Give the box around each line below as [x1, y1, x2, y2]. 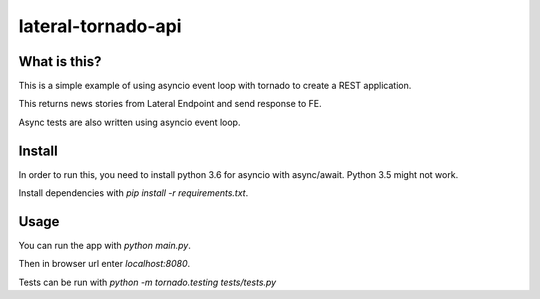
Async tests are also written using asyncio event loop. [18, 116, 241, 128]
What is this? [18, 53, 102, 70]
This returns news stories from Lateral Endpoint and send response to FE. [18, 98, 322, 110]
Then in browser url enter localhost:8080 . [18, 258, 191, 270]
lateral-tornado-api [18, 15, 182, 37]
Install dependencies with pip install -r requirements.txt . [18, 187, 249, 199]
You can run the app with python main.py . [18, 240, 192, 252]
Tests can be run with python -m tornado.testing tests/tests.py [18, 276, 277, 288]
